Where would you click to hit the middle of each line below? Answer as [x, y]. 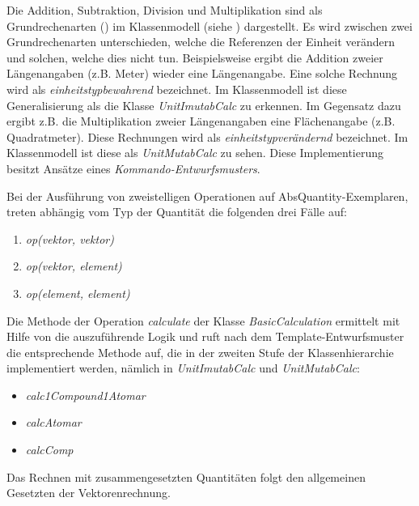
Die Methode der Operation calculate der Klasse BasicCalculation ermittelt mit [203, 320]
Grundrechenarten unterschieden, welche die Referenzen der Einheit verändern [201, 42]
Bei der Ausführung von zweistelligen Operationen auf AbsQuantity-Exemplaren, [207, 196]
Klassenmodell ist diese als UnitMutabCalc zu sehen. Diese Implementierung [195, 153]
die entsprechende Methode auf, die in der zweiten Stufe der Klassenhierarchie [200, 352]
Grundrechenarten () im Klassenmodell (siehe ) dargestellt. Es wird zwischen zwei [209, 26]
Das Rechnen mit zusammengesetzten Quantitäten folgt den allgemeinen [186, 476]
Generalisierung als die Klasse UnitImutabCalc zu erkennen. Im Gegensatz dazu [204, 105]
